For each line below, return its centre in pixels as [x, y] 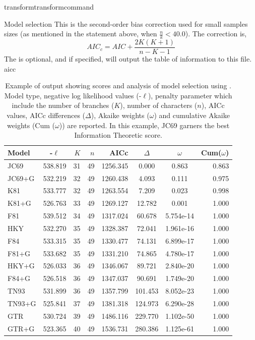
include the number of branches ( [63, 105]
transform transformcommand [49, 7]
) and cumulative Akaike [192, 115]
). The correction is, [216, 34]
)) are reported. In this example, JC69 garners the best [144, 125]
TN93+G [22, 303]
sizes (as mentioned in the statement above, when [81, 34]
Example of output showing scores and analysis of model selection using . [118, 86]
